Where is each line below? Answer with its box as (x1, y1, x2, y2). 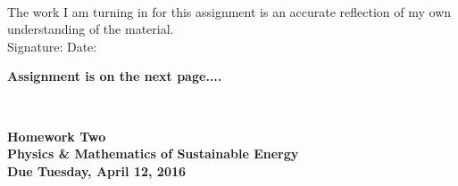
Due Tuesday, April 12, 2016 (7, 161, 187, 180)
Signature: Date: (7, 36, 97, 55)
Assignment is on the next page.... (7, 67, 222, 85)
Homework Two (7, 126, 106, 145)
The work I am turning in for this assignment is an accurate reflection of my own (7, 2, 452, 20)
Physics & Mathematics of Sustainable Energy (7, 144, 299, 163)
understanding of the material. (7, 20, 174, 38)
